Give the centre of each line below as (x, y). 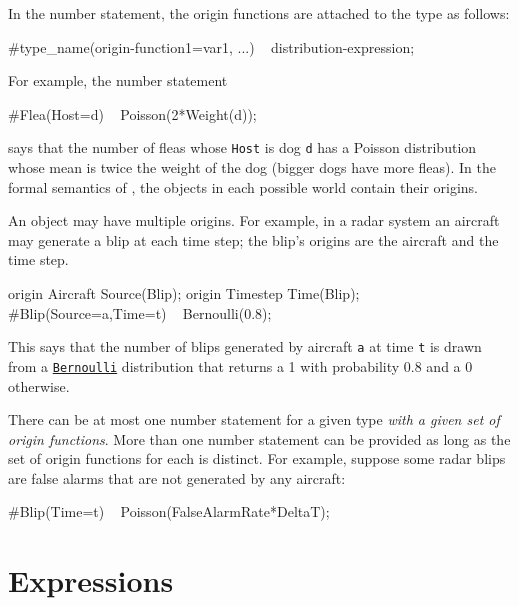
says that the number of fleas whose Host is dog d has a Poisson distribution (242, 147)
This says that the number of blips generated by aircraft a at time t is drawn (245, 346)
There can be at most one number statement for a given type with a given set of (254, 419)
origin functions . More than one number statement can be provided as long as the (259, 438)
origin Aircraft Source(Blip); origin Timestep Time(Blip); (184, 293)
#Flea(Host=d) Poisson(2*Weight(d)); (132, 113)
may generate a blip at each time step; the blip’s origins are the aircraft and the (253, 239)
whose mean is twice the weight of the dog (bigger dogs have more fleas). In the (252, 167)
